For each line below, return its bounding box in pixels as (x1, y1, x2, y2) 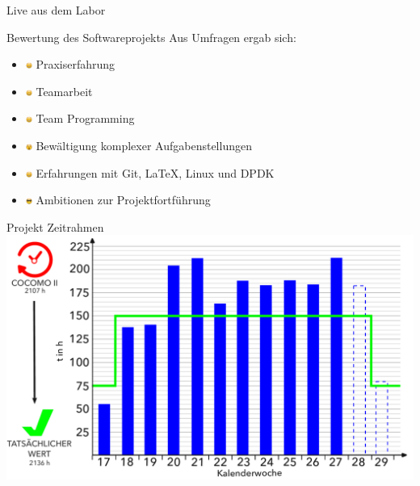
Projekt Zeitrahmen (6, 218, 104, 235)
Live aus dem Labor (6, 2, 106, 18)
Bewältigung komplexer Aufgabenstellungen (36, 136, 252, 153)
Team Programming (36, 110, 135, 127)
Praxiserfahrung (36, 56, 115, 73)
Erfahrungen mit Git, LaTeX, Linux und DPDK (36, 164, 275, 181)
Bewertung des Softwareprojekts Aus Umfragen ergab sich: (6, 28, 296, 45)
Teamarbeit (36, 82, 93, 99)
